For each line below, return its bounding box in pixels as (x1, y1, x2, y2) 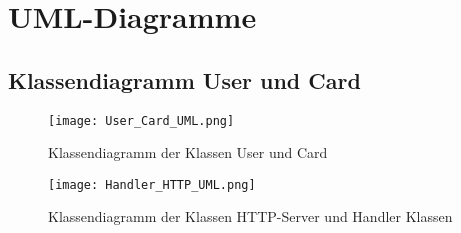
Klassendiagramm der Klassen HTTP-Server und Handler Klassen (48, 206, 453, 227)
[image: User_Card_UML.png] (48, 113, 235, 128)
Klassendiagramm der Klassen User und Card (48, 142, 328, 163)
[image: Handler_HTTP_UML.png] (48, 177, 256, 192)
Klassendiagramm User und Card (8, 64, 361, 95)
